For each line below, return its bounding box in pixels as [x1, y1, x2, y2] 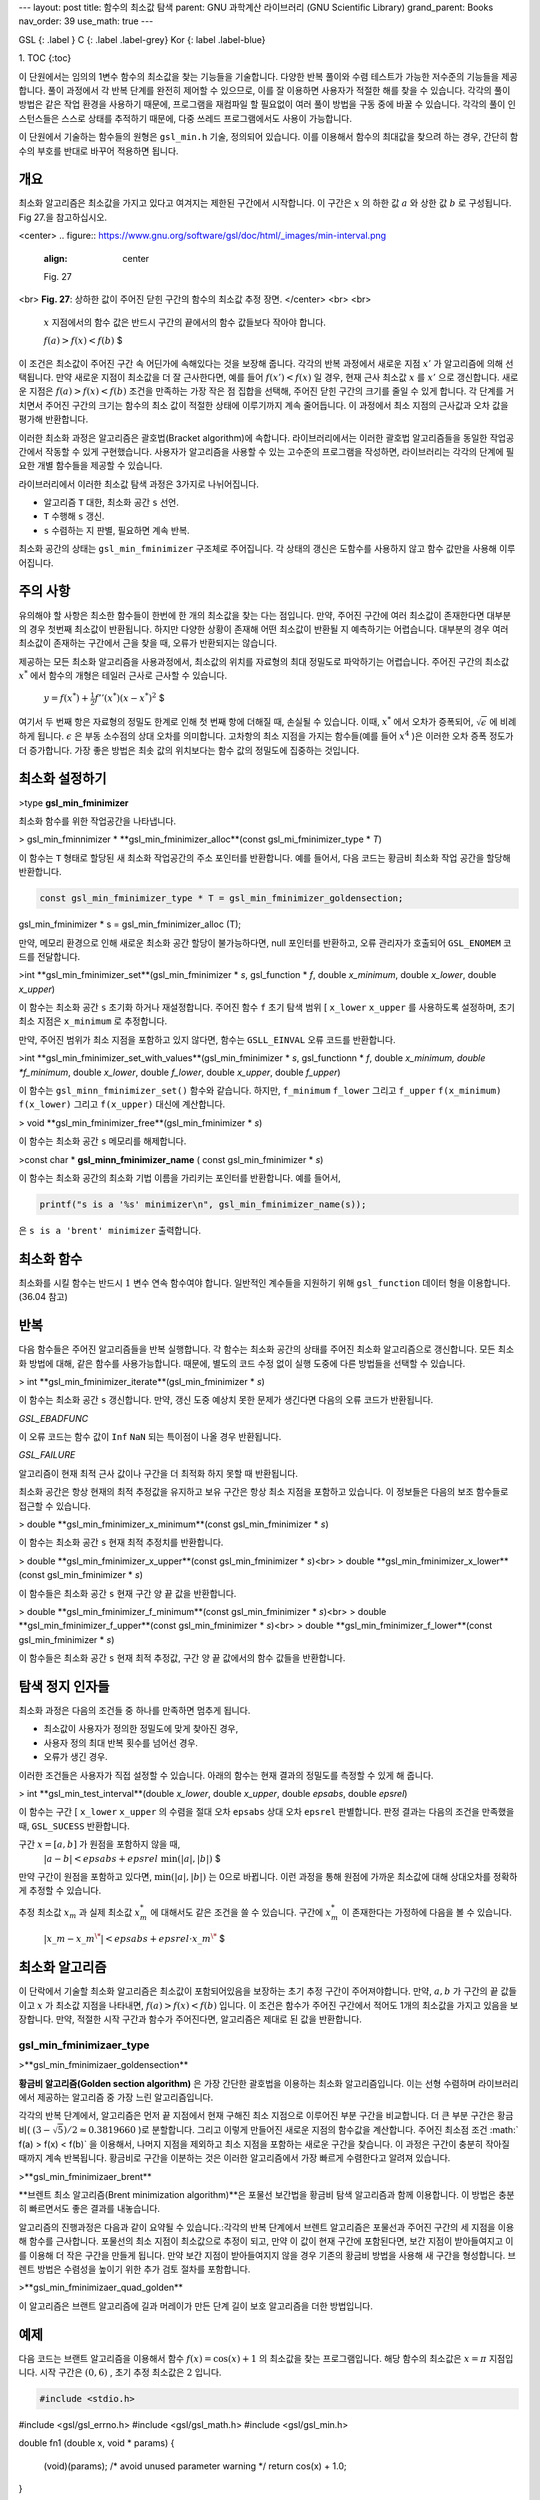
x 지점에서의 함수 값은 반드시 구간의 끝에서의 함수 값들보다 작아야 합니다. [43, 316, 327, 328]
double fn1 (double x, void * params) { [18, 2437, 175, 2449]
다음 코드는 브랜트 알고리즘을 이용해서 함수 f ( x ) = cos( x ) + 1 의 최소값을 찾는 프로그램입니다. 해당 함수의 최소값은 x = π [18, 2352, 487, 2364]
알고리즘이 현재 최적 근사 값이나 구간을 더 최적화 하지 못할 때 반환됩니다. [18, 1467, 299, 1479]
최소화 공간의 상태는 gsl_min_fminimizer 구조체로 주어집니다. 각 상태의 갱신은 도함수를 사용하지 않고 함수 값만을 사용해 [18, 543, 497, 555]
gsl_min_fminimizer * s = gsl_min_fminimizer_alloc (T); [18, 918, 242, 930]
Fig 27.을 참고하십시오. [18, 211, 108, 223]
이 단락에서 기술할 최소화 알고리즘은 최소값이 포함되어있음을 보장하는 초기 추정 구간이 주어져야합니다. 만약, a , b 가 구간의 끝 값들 [18, 1985, 517, 1997]
